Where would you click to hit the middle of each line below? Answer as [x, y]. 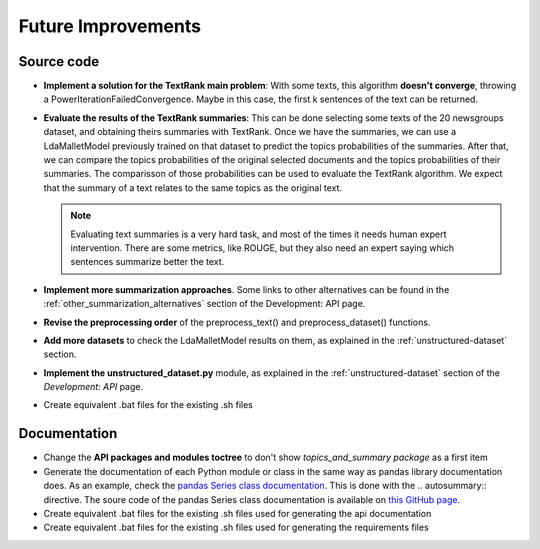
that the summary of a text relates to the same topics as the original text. [193, 187]
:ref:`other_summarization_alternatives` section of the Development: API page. [204, 304]
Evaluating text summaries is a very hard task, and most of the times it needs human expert [258, 234]
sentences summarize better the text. [147, 262]
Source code [59, 61]
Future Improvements [110, 26]
